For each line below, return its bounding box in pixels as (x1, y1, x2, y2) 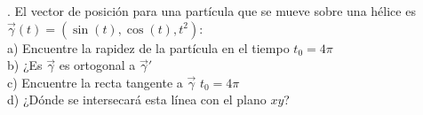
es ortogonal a (59, 56, 136, 74)
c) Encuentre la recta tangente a (7, 73, 183, 91)
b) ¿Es (7, 56, 43, 74)
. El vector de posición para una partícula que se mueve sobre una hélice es (7, 2, 416, 19)
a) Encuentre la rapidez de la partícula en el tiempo (7, 38, 290, 57)
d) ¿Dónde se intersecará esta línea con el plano (7, 90, 267, 109)
